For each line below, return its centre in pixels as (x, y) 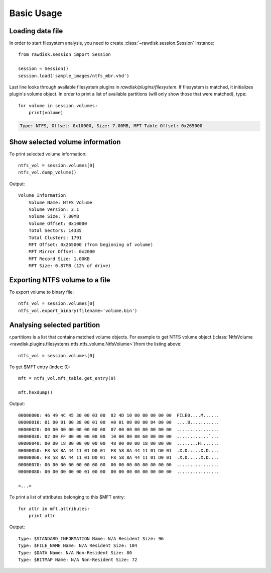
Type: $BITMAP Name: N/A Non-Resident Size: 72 (78, 559)
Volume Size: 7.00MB (54, 217)
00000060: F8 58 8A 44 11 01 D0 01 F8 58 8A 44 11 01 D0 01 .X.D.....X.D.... (119, 458)
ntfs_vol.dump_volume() (47, 173)
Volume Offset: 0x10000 (58, 223)
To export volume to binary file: (42, 292)
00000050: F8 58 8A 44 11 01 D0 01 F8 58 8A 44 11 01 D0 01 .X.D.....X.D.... (119, 451)
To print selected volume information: (48, 154)
